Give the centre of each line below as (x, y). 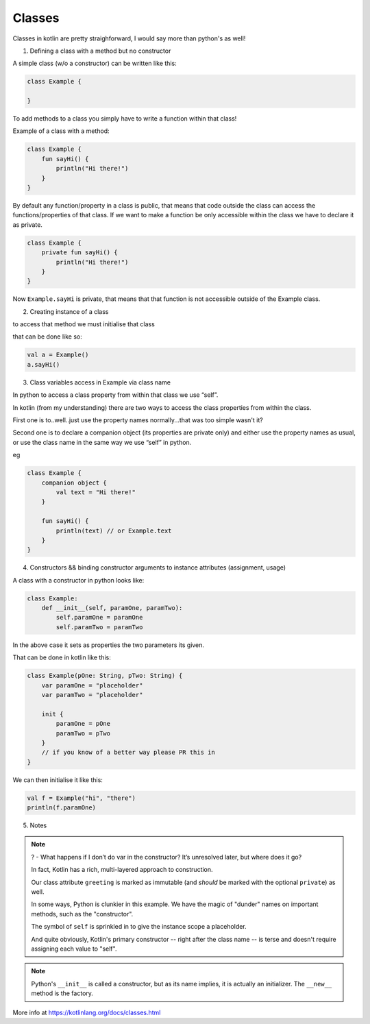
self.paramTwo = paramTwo (99, 627)
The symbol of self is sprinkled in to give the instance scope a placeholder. (139, 927)
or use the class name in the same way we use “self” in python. (102, 442)
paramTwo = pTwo (83, 733)
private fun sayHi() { (79, 253)
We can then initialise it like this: (58, 780)
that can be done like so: (47, 337)
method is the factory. (62, 993)
